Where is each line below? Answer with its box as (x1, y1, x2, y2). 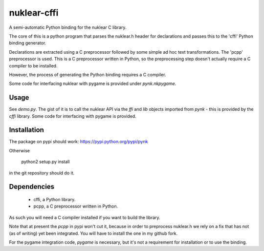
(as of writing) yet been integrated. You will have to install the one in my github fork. (9, 230, 178, 236)
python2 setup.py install (21, 159, 70, 165)
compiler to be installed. (9, 63, 58, 68)
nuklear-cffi (9, 7, 59, 18)
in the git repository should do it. (9, 170, 75, 176)
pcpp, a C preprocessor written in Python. (33, 203, 118, 209)
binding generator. (9, 40, 46, 46)
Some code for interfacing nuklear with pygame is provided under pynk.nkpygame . (9, 81, 176, 86)
